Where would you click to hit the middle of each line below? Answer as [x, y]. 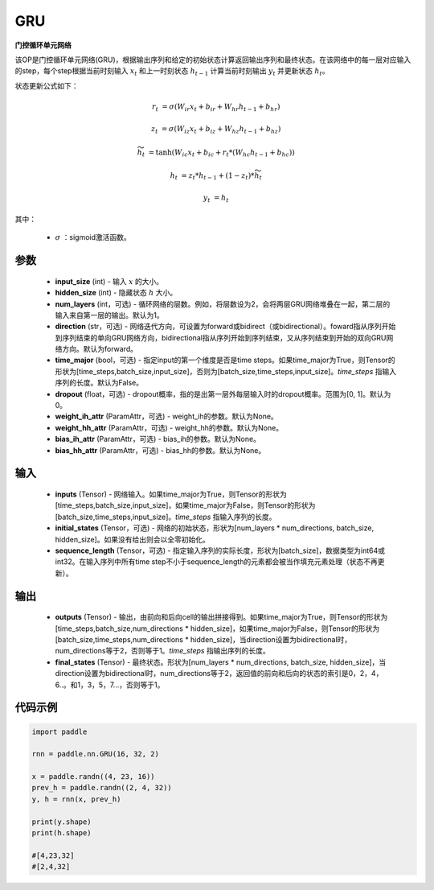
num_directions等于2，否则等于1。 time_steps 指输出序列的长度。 [163, 651]
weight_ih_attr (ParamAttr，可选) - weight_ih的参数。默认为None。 [167, 416]
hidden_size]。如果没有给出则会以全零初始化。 [133, 539]
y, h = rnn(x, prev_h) [76, 799]
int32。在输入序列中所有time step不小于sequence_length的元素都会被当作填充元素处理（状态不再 [216, 562]
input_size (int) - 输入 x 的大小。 [109, 281]
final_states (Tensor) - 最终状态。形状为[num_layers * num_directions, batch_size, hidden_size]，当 [221, 662]
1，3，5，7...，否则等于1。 [121, 685]
